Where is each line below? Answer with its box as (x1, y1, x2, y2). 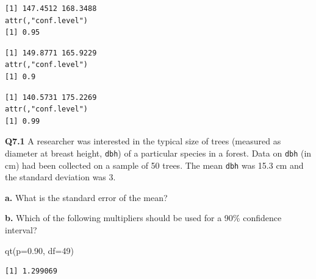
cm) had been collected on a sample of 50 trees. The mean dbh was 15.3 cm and (5, 158, 304, 171)
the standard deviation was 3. (5, 171, 116, 183)
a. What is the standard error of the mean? (5, 191, 168, 203)
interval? (5, 224, 37, 236)
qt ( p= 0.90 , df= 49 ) (5, 244, 74, 256)
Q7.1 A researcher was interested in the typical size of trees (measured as (5, 135, 281, 147)
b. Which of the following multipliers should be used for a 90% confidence (5, 211, 282, 224)
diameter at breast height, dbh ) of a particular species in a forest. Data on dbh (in (5, 146, 312, 159)
